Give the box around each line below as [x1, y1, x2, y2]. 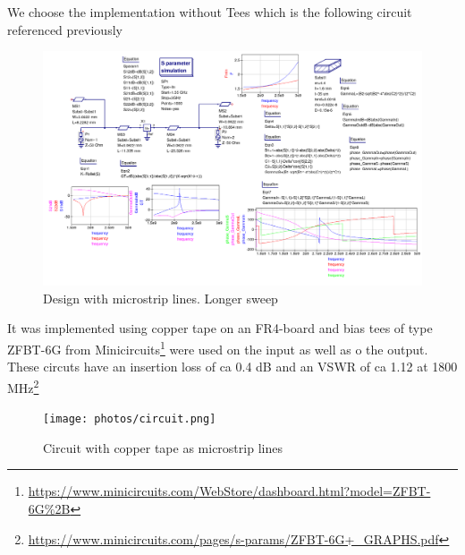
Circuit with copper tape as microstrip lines [43, 438, 283, 457]
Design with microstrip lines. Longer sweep [43, 288, 278, 307]
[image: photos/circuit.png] [43, 413, 216, 426]
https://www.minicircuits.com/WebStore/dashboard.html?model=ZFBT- [28, 482, 431, 500]
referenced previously [7, 20, 123, 38]
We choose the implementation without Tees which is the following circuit [7, 3, 412, 21]
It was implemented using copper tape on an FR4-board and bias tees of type [7, 319, 433, 337]
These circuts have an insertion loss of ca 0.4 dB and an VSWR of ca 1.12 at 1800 [7, 357, 458, 376]
